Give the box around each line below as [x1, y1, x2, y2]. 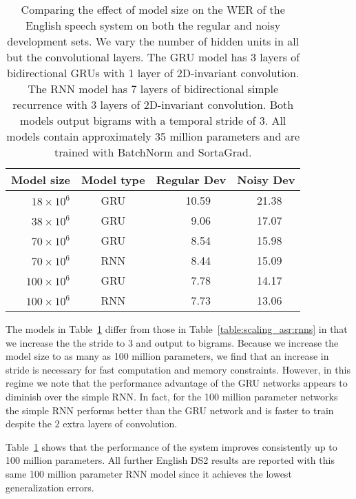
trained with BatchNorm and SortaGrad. [54, 144, 252, 160]
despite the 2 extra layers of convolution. [6, 416, 178, 431]
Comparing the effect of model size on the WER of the [21, 1, 285, 17]
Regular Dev [156, 172, 227, 187]
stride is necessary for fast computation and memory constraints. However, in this [6, 362, 350, 376]
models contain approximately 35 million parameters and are [6, 128, 300, 144]
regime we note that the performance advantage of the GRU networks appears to [6, 376, 348, 390]
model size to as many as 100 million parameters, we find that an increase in [6, 349, 329, 363]
